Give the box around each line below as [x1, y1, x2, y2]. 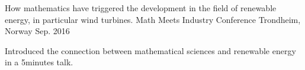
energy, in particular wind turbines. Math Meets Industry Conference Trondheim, [5, 13, 301, 25]
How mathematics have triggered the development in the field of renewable [5, 2, 277, 14]
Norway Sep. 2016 [5, 25, 70, 37]
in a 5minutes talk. [5, 56, 73, 68]
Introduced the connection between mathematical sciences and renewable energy [5, 44, 296, 56]
